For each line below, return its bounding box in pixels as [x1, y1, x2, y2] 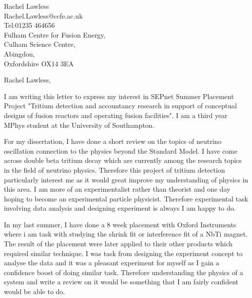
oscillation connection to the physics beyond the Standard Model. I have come [4, 145, 237, 156]
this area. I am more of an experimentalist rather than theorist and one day [4, 184, 231, 194]
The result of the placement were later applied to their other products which [4, 238, 233, 249]
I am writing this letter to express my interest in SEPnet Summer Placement [4, 91, 234, 101]
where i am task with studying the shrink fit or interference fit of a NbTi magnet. [4, 229, 248, 239]
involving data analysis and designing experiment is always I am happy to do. [4, 203, 236, 213]
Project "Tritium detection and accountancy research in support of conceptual [4, 100, 237, 111]
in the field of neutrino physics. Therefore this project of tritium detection [4, 164, 225, 175]
